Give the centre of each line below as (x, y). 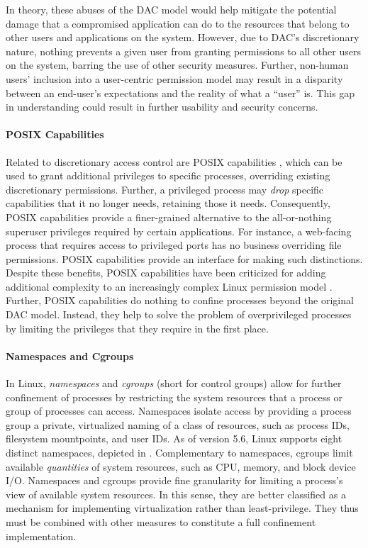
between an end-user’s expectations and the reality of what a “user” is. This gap (180, 93)
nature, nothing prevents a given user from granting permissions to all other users (183, 51)
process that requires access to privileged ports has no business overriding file (174, 245)
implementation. (41, 536)
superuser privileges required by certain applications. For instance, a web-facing (179, 231)
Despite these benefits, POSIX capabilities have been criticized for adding (166, 273)
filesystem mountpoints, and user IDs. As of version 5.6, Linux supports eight (174, 438)
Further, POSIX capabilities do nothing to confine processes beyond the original (180, 300)
